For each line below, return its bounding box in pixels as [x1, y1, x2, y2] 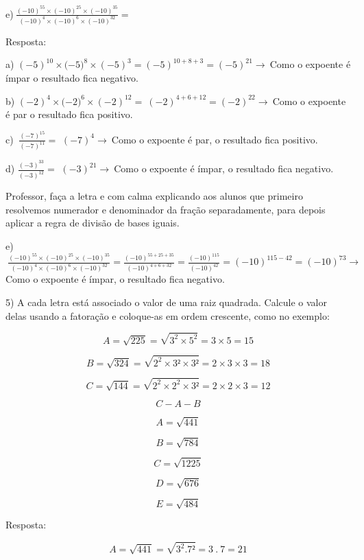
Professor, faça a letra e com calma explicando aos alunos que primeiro [5, 189, 303, 203]
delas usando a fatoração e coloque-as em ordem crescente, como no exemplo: [5, 308, 330, 323]
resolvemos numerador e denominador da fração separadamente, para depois [5, 202, 326, 216]
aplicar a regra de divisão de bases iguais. [5, 215, 180, 230]
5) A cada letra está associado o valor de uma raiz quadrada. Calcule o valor [5, 294, 327, 309]
